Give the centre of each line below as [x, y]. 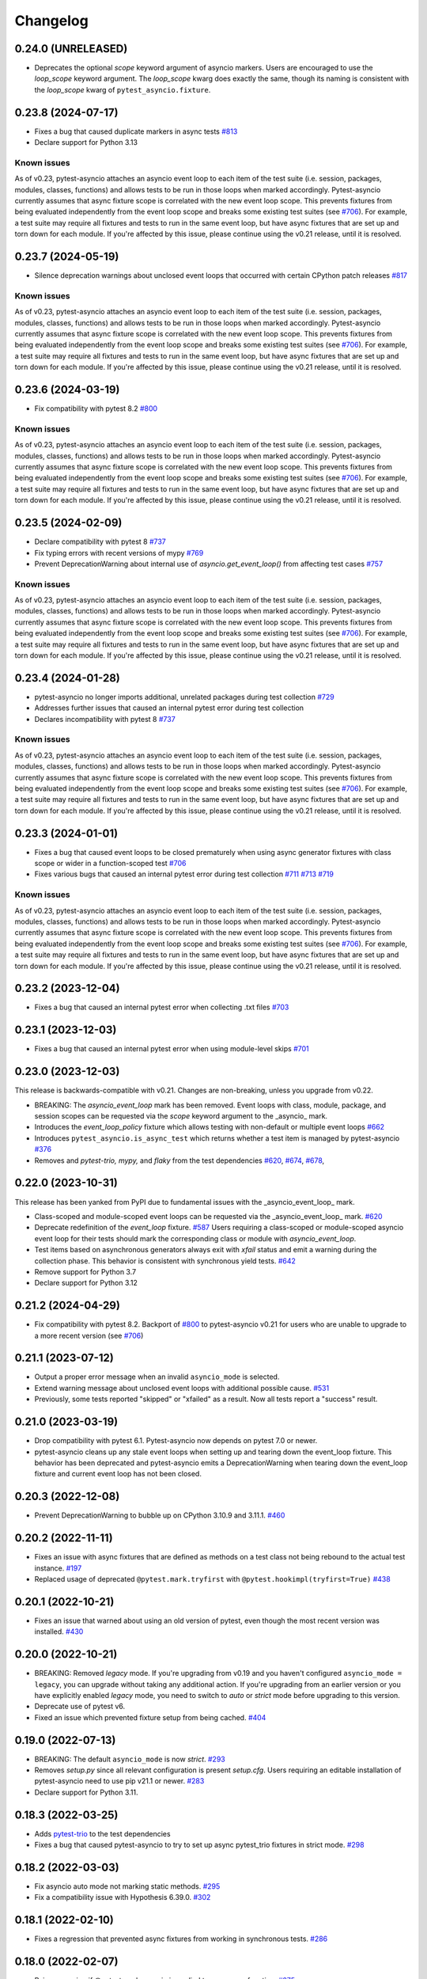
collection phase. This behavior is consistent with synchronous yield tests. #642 [165, 1261]
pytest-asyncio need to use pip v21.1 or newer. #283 [119, 1781]
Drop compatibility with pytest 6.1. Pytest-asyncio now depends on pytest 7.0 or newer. [176, 1441]
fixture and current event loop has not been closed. [118, 1474]
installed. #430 [59, 1631]
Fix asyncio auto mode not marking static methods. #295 [127, 1886]
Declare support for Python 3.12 [86, 1283]
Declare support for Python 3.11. [86, 1792]
